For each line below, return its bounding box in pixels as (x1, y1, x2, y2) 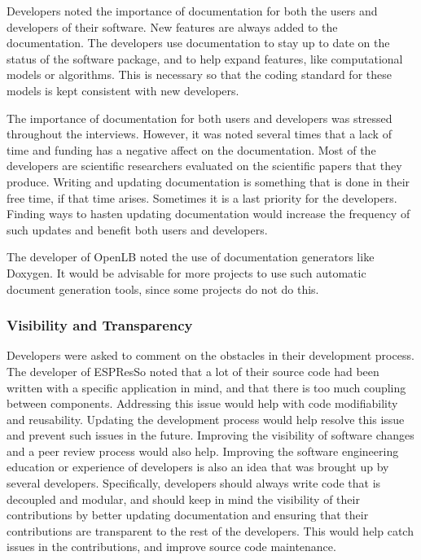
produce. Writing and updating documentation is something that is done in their (7, 173, 410, 190)
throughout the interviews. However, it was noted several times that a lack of (7, 125, 392, 142)
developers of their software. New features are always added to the (7, 18, 338, 35)
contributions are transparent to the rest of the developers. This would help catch (7, 522, 414, 539)
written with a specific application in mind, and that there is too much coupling (7, 378, 406, 396)
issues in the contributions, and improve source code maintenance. (7, 538, 336, 555)
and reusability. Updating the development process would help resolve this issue (7, 410, 405, 427)
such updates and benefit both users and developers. (7, 221, 268, 238)
